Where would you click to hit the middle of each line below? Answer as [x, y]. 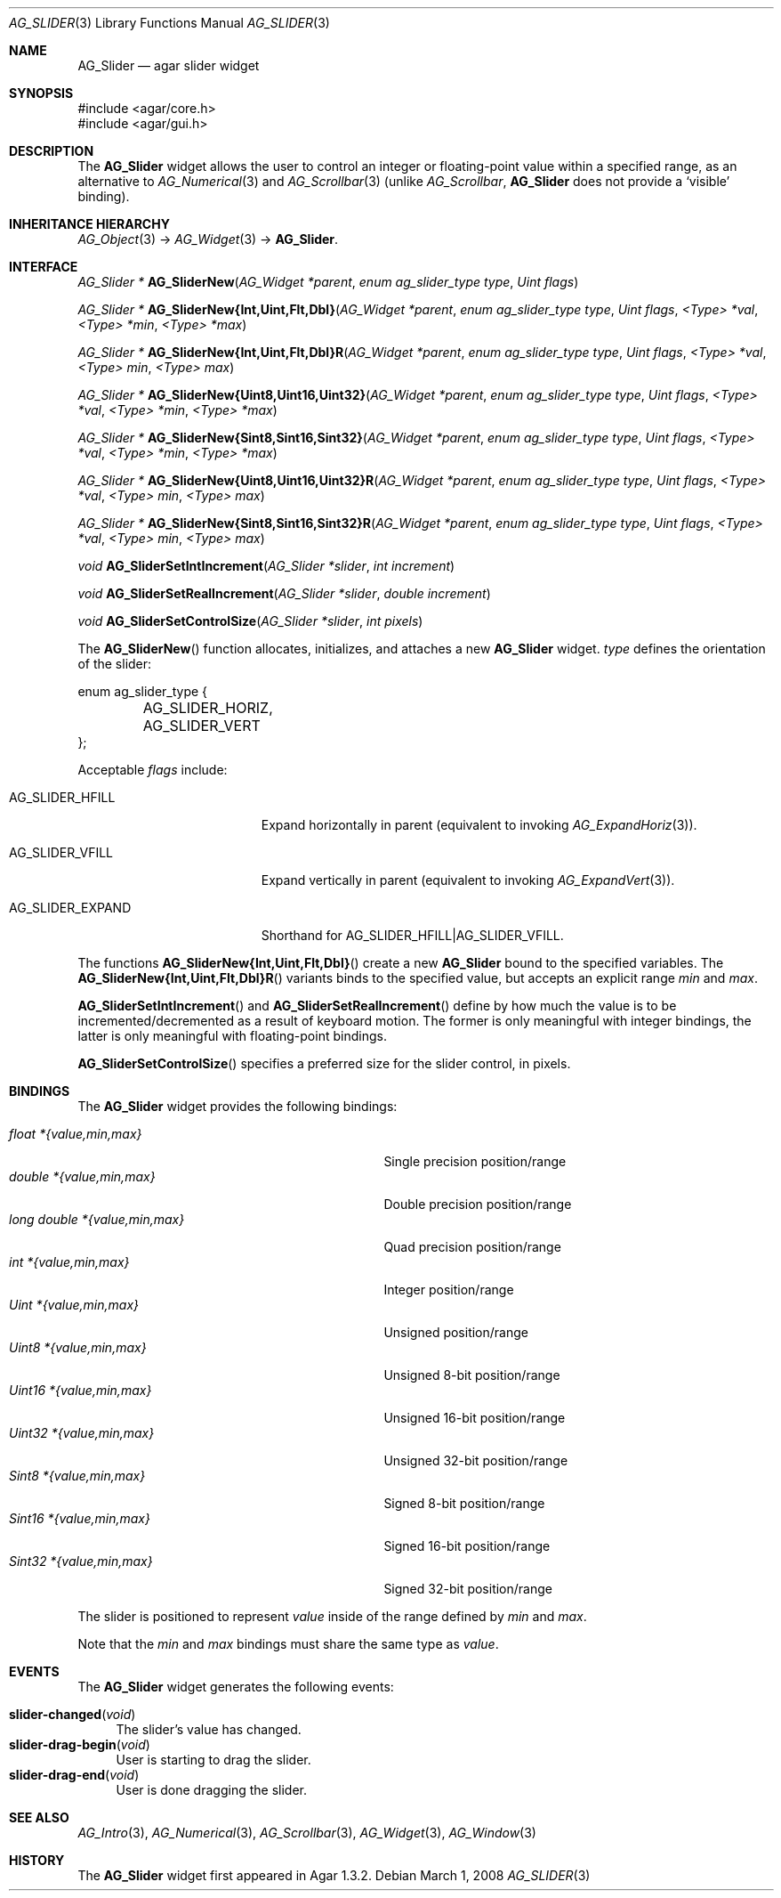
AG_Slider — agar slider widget [169, 65]
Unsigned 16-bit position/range [475, 1418]
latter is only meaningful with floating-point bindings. [232, 1036]
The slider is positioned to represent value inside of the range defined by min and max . [332, 1616]
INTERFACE [44, 267]
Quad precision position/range [472, 1247]
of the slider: [115, 664]
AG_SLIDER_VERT [201, 726]
